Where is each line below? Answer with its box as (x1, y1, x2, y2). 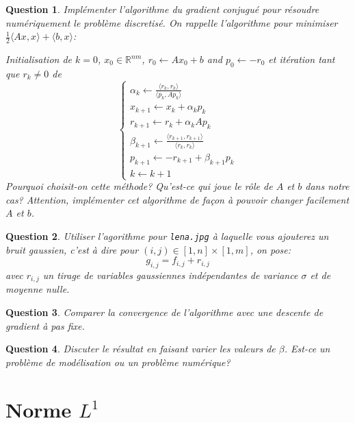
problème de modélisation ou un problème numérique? (5, 354, 231, 369)
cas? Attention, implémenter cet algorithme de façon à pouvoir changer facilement (5, 192, 350, 206)
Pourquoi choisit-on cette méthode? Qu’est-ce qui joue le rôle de (5, 179, 273, 193)
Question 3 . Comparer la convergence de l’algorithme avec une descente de (5, 304, 324, 319)
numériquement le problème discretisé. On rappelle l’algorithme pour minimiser (5, 15, 338, 29)
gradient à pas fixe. (5, 318, 85, 333)
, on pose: (250, 242, 291, 256)
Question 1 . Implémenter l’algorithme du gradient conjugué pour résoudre (5, 2, 319, 16)
